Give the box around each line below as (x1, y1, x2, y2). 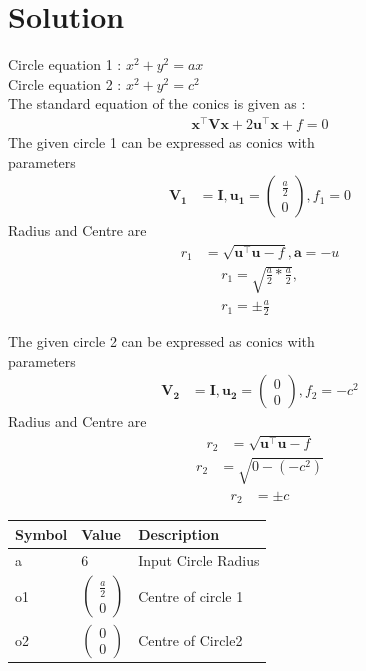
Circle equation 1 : (8, 54, 122, 75)
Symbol (15, 523, 68, 544)
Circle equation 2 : (8, 73, 122, 94)
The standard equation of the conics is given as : (8, 93, 306, 114)
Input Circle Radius (138, 549, 260, 570)
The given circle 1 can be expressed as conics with (8, 132, 315, 153)
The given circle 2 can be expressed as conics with (8, 331, 315, 352)
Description (138, 523, 220, 544)
